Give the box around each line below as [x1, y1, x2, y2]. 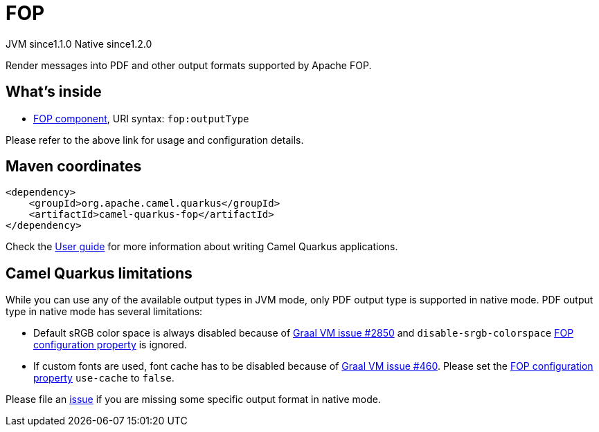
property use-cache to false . [33, 372, 175, 384]
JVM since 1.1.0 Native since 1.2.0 [6, 37, 152, 50]
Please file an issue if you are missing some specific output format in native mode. [6, 393, 381, 406]
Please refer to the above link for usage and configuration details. [6, 133, 304, 146]
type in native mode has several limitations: [6, 306, 203, 318]
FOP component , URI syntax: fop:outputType [33, 112, 249, 124]
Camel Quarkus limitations [6, 264, 193, 282]
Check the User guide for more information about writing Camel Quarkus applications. [6, 241, 398, 253]
